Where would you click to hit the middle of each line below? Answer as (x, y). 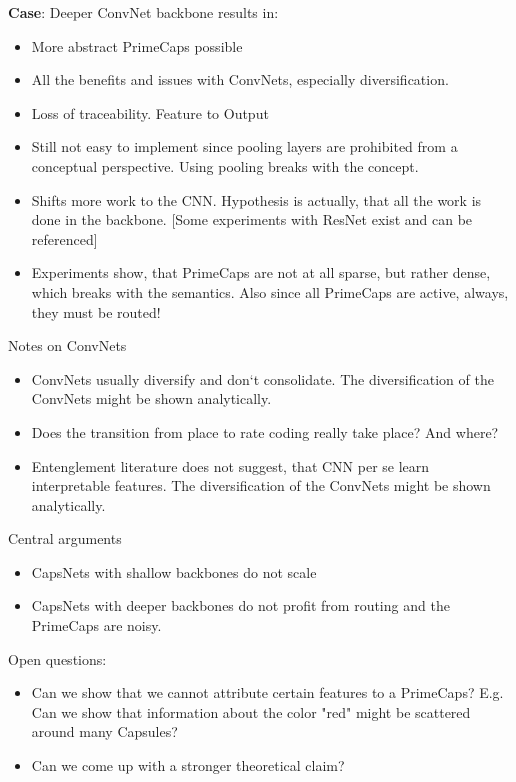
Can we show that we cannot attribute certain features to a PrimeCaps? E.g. (267, 692)
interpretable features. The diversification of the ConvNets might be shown (261, 485)
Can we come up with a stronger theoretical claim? (188, 765)
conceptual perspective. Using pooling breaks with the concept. (225, 165)
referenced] (64, 238)
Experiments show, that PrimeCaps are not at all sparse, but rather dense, (261, 272)
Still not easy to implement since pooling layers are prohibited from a (244, 146)
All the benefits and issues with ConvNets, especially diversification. (240, 79)
